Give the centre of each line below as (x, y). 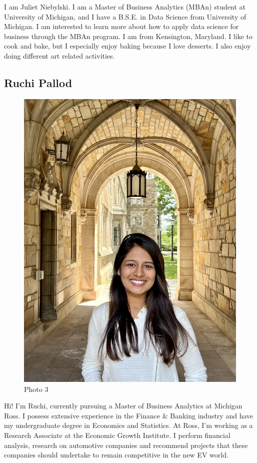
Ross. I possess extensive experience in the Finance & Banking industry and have (129, 415)
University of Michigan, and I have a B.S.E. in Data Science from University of (125, 16)
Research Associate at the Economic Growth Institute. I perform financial (117, 435)
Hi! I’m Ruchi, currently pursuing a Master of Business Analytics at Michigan (123, 406)
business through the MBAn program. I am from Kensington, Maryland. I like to (128, 36)
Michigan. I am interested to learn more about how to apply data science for (121, 26)
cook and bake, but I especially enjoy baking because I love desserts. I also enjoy (127, 46)
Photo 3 (36, 389)
